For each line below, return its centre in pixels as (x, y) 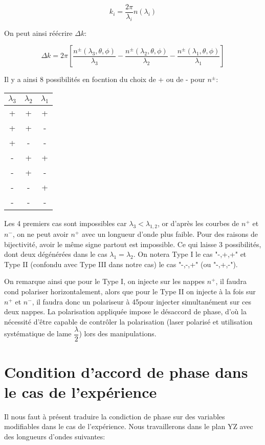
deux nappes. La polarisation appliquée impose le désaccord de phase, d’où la (125, 311)
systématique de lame (38, 333)
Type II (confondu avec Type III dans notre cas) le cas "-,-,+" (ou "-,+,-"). (121, 264)
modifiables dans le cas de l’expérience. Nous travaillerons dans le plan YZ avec (129, 426)
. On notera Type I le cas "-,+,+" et (190, 254)
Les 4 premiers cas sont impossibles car (65, 223)
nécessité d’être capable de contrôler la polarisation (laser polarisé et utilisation (128, 321)
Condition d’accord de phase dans (126, 371)
